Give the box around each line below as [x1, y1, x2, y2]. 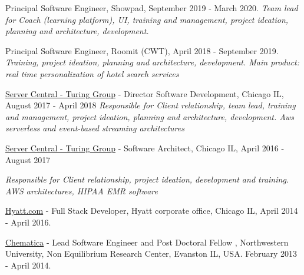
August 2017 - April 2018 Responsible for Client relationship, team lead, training [5, 99, 296, 111]
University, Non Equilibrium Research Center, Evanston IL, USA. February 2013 [5, 247, 297, 260]
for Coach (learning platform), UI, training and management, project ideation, [5, 13, 289, 25]
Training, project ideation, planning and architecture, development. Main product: [5, 56, 300, 68]
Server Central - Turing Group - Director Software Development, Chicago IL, [5, 87, 284, 100]
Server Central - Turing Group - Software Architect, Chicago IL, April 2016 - [5, 141, 285, 154]
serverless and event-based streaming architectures [5, 122, 184, 134]
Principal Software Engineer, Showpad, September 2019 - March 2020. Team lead [5, 2, 298, 14]
